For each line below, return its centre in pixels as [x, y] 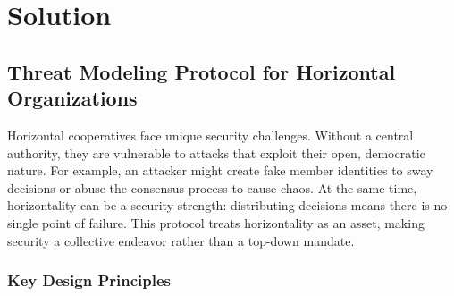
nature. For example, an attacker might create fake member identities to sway [220, 170]
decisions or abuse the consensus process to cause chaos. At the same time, [212, 187]
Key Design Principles [89, 280]
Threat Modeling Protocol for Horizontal [202, 71]
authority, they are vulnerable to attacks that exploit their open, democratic [216, 152]
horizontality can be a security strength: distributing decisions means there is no [227, 205]
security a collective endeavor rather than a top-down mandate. [181, 240]
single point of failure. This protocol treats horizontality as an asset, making [216, 222]
